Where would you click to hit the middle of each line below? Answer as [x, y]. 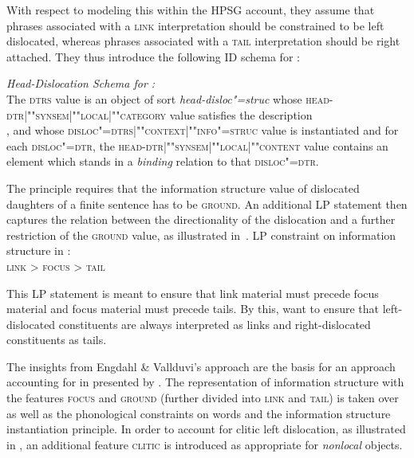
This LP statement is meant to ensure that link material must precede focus [193, 293]
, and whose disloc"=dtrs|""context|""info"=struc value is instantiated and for [203, 130]
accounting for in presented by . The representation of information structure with [205, 382]
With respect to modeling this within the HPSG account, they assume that [191, 10]
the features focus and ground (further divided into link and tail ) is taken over [203, 398]
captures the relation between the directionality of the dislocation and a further [201, 219]
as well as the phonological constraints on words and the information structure [199, 413]
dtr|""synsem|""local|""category [86, 114]
